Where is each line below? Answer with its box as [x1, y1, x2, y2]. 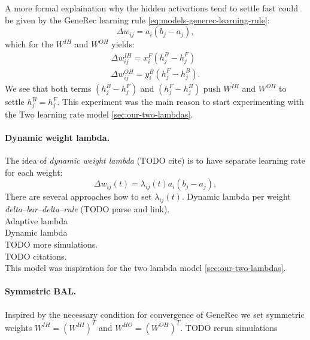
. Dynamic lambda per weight [181, 190, 291, 203]
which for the [5, 38, 53, 50]
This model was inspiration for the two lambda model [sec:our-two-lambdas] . [5, 261, 286, 274]
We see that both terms [5, 82, 92, 95]
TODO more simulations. [5, 238, 98, 251]
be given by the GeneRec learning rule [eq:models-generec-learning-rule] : [5, 13, 270, 26]
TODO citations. [5, 249, 67, 262]
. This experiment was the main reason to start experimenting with [57, 95, 304, 108]
